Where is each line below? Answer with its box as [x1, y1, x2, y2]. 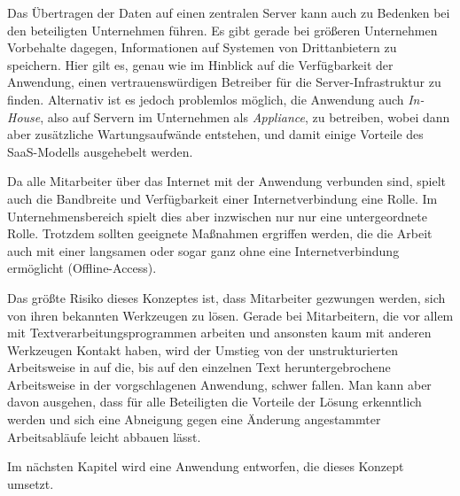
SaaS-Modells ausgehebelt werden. [7, 142, 193, 160]
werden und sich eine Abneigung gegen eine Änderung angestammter [7, 410, 381, 429]
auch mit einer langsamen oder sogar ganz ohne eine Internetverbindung [7, 241, 400, 260]
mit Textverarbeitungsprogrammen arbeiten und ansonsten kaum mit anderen [7, 323, 432, 342]
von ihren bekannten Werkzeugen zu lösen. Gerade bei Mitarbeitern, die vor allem [7, 306, 454, 324]
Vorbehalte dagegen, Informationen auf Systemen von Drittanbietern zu [7, 38, 397, 57]
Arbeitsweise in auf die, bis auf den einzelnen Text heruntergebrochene [7, 358, 391, 376]
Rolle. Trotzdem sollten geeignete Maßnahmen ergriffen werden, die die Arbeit [7, 224, 433, 243]
